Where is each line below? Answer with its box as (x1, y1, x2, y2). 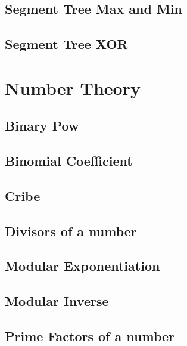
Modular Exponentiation (5, 257, 160, 275)
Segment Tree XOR (5, 35, 128, 53)
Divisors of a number (5, 221, 137, 240)
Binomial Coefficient (5, 152, 133, 170)
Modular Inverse (5, 292, 109, 310)
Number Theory (5, 75, 141, 100)
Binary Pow (5, 116, 79, 135)
